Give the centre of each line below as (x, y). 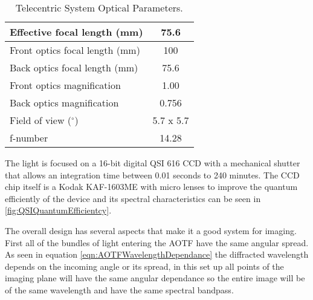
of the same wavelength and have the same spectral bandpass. (119, 289)
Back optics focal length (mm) (74, 67)
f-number (29, 138)
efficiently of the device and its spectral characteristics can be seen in (133, 198)
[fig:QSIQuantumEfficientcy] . (58, 210)
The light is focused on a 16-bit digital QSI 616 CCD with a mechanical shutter (153, 163)
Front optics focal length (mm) (75, 50)
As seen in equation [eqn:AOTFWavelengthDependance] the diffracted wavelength (157, 254)
